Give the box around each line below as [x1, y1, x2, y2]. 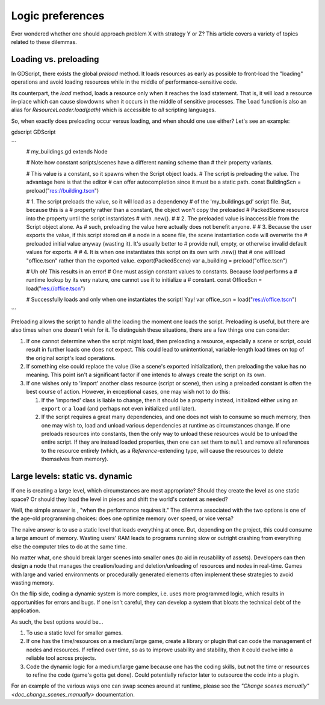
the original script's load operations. [26, 354, 116, 361]
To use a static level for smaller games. [26, 629, 123, 636]
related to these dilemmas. [11, 38, 78, 45]
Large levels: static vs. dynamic [11, 471, 132, 482]
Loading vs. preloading [11, 54, 99, 64]
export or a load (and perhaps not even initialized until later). [41, 405, 196, 412]
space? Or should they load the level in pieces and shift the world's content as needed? [11, 495, 228, 503]
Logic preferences [11, 9, 105, 22]
